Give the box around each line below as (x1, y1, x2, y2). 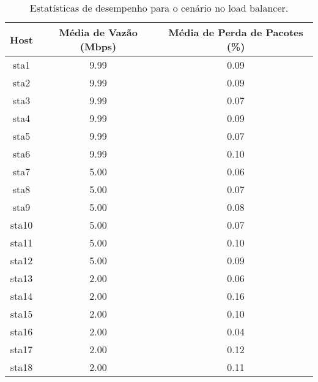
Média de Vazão (59, 25, 138, 39)
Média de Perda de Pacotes (168, 25, 303, 39)
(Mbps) (79, 39, 117, 53)
